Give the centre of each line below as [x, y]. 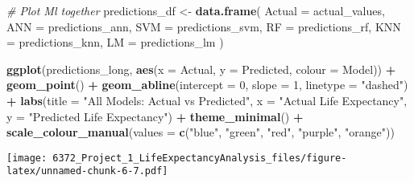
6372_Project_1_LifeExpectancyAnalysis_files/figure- [200, 158]
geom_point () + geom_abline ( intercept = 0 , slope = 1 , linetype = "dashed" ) [207, 85]
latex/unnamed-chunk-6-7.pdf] [87, 171]
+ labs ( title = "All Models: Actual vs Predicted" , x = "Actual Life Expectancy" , [207, 100]
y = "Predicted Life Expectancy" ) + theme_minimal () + [155, 116]
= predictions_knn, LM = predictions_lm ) [115, 42]
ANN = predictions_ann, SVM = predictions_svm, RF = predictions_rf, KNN [204, 26]
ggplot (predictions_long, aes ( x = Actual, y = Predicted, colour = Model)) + [201, 69]
